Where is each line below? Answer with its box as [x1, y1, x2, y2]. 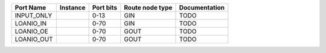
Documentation [179, 4, 225, 11]
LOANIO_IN [14, 19, 47, 27]
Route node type [124, 4, 173, 11]
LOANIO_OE [14, 27, 48, 36]
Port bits [92, 4, 118, 11]
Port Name [14, 4, 46, 11]
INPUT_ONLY [14, 11, 53, 19]
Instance [59, 4, 86, 11]
